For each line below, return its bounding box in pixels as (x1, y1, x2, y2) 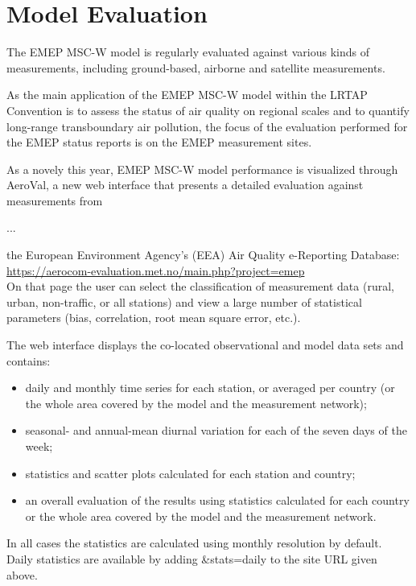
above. (6, 566, 38, 583)
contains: (6, 352, 51, 369)
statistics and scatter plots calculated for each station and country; (25, 464, 356, 481)
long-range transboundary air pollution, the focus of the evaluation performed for (6, 118, 408, 134)
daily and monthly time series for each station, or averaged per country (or (25, 379, 395, 396)
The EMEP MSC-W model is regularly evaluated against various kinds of (6, 43, 369, 60)
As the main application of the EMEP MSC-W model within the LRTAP (6, 86, 368, 103)
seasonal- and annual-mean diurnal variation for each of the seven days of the (25, 422, 407, 439)
